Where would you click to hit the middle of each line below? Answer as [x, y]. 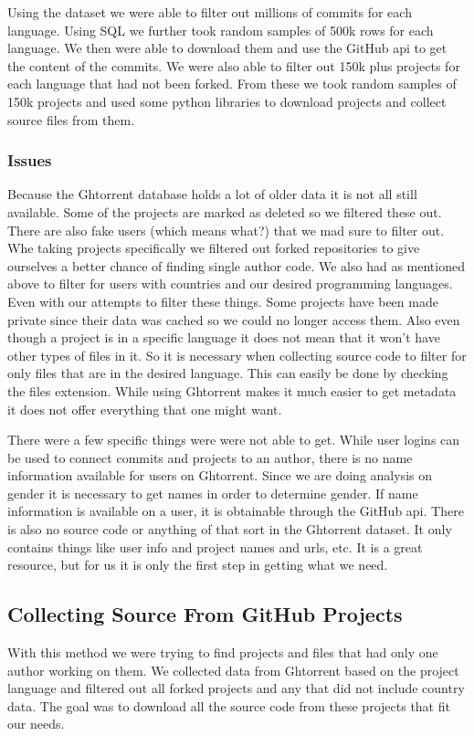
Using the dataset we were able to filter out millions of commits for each [210, 12]
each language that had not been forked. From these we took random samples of [232, 84]
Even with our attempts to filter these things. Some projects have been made [223, 301]
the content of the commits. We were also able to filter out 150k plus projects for [234, 65]
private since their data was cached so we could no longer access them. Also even [234, 319]
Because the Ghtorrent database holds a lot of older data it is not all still [212, 194]
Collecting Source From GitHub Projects [205, 614]
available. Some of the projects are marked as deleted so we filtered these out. [225, 211]
